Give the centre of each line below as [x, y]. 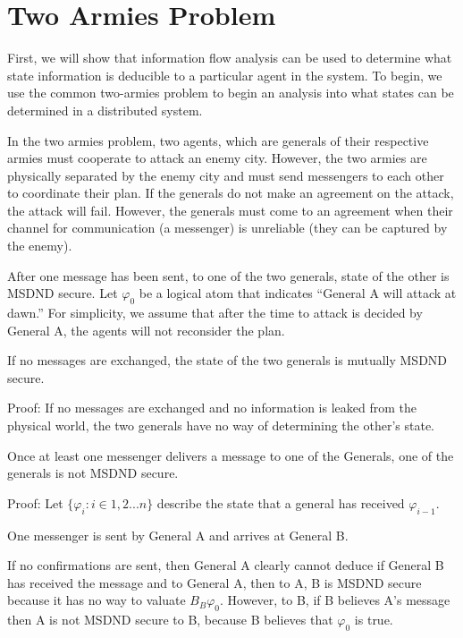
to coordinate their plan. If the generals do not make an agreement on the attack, [231, 193]
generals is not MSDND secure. [93, 473]
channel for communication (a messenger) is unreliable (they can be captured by [227, 228]
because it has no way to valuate [97, 600]
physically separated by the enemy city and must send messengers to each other [226, 175]
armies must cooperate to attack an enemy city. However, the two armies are [217, 158]
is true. [374, 620]
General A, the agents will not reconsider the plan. [146, 330]
